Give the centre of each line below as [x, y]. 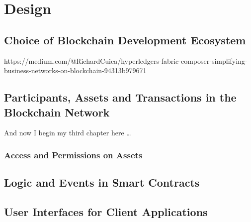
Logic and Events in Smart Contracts [102, 182]
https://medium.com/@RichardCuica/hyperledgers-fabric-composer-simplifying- [126, 60]
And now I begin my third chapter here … [68, 133]
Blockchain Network [57, 112]
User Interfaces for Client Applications [106, 211]
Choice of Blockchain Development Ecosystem [125, 40]
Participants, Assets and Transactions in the [120, 97]
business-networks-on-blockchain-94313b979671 [75, 70]
